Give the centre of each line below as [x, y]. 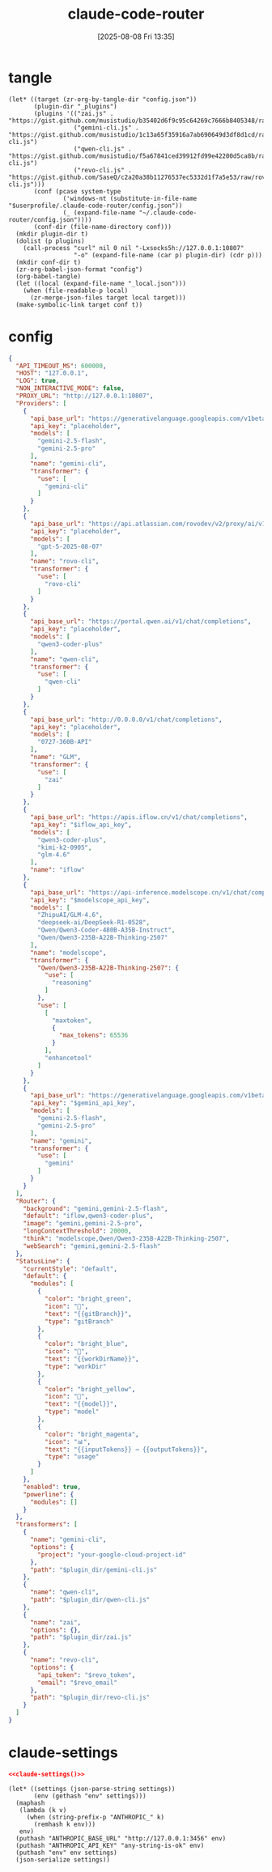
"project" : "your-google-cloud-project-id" [112, 1555]
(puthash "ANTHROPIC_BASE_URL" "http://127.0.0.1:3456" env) [121, 1838]
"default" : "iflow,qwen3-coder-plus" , [88, 1216]
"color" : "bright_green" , [88, 1299]
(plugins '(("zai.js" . [74, 113]
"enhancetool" [68, 1058]
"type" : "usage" [72, 1457]
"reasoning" [72, 983]
